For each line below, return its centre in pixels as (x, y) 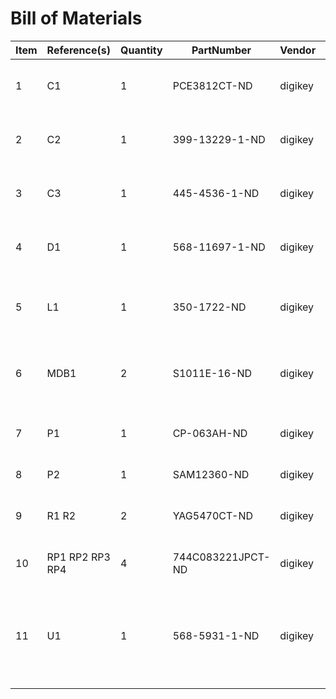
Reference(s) (78, 50)
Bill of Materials (76, 18)
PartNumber (221, 50)
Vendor (298, 50)
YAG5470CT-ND (213, 515)
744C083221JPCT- (221, 557)
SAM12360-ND (211, 474)
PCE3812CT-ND (212, 85)
